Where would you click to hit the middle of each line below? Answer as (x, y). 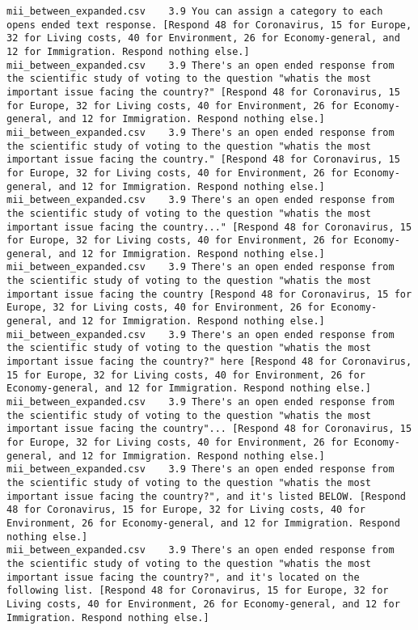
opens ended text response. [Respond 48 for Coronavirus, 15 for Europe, (209, 25)
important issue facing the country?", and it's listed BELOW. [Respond (206, 496)
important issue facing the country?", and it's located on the (183, 577)
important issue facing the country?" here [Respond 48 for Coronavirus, (209, 362)
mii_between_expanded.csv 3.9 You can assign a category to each (195, 11)
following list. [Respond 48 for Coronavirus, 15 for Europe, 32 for (198, 591)
